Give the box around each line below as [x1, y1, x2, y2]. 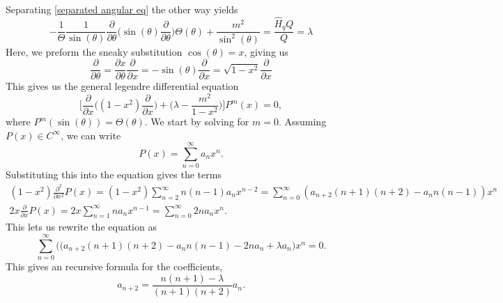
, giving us [244, 44, 288, 59]
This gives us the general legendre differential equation [6, 79, 239, 93]
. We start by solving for [144, 114, 249, 129]
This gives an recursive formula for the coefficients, [6, 259, 223, 274]
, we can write [61, 127, 121, 142]
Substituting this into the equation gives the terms [6, 167, 222, 182]
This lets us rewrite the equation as [6, 219, 157, 234]
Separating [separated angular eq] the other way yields [6, 2, 238, 16]
